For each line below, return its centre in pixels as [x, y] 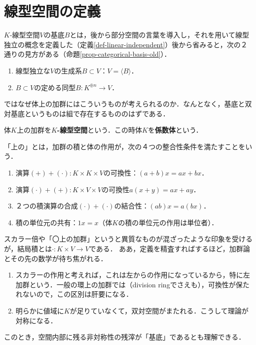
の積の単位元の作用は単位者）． [168, 222]
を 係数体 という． [175, 130]
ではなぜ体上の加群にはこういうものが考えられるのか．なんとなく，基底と [125, 104]
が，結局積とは [28, 249]
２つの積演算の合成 [47, 206]
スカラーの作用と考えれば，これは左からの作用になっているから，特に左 [133, 275]
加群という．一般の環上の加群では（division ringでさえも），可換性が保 [129, 284]
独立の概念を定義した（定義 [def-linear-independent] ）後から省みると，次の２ [126, 44]
